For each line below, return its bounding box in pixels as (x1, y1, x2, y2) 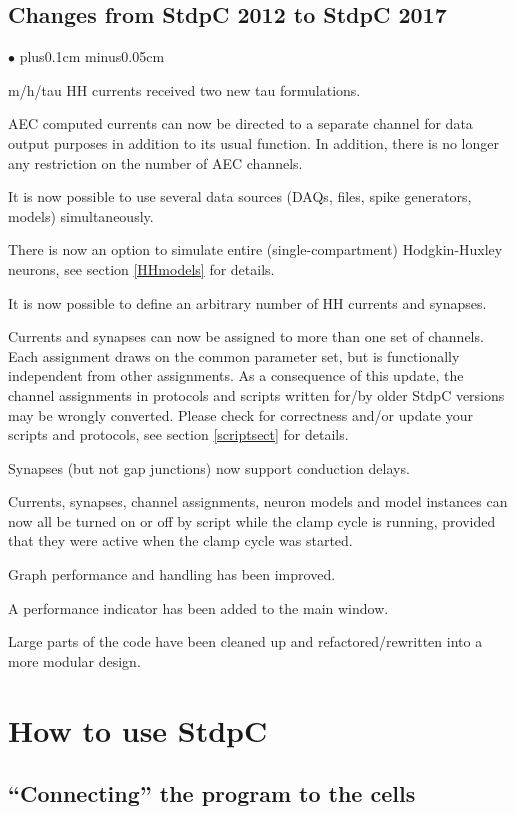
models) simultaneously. (8, 205, 154, 226)
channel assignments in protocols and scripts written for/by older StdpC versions (8, 384, 505, 405)
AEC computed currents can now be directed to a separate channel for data (8, 113, 473, 134)
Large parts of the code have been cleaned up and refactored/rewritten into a (8, 631, 483, 652)
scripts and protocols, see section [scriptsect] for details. (8, 424, 349, 445)
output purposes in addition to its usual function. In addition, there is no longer (8, 132, 499, 153)
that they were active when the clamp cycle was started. (8, 530, 353, 551)
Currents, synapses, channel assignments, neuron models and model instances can (8, 491, 508, 512)
